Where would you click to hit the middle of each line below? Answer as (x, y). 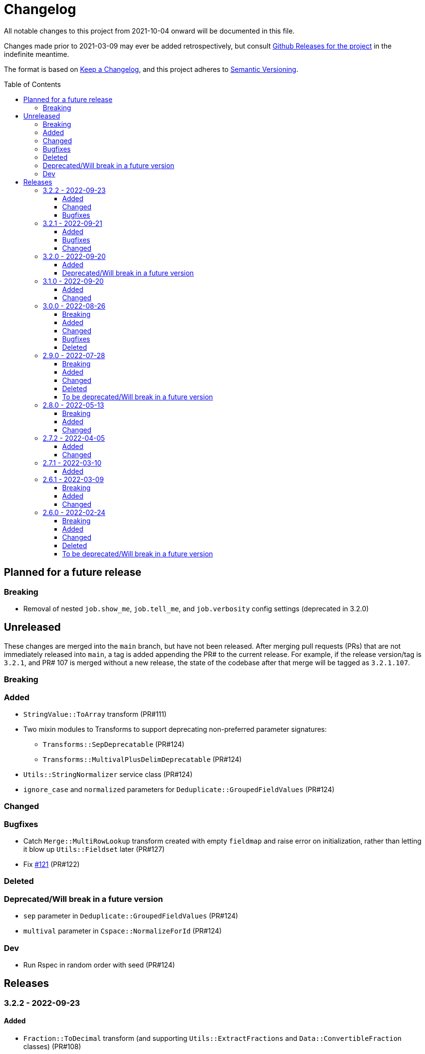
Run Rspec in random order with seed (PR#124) (99, 965)
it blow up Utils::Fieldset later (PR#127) (94, 849)
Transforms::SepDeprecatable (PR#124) (114, 744)
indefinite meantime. (37, 54)
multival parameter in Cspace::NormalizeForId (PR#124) (123, 931)
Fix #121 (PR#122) (51, 864)
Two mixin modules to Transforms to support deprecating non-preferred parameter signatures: (175, 729)
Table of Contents (33, 84)
